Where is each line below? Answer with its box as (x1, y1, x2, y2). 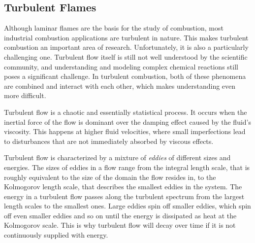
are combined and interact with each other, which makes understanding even (4, 80, 236, 91)
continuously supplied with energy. (4, 230, 108, 240)
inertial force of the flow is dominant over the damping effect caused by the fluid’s (4, 116, 251, 127)
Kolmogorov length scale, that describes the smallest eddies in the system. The (4, 181, 242, 192)
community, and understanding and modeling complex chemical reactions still (4, 61, 238, 71)
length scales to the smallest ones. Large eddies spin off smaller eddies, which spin (4, 201, 251, 211)
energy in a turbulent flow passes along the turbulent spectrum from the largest (4, 191, 245, 201)
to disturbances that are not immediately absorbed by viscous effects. (4, 136, 214, 146)
